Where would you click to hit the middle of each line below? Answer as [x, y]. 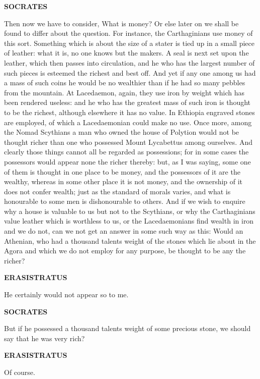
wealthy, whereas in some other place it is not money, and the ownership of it [123, 181]
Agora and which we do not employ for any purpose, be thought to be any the [125, 251]
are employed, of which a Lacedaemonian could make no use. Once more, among [128, 122]
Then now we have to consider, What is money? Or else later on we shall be [121, 23]
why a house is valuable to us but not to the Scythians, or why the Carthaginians [130, 211]
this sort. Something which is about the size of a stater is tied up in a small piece [129, 43]
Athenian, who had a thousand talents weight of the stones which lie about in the [130, 240]
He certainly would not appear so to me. [66, 294]
